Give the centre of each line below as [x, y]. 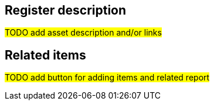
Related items [45, 55]
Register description [66, 10]
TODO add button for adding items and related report [107, 78]
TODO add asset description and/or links [83, 33]
